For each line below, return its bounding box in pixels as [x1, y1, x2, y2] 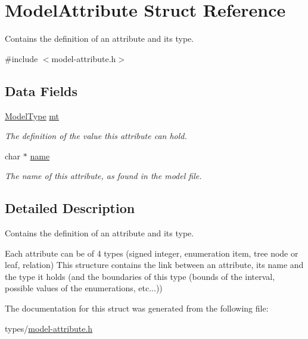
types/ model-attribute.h [5, 322, 93, 334]
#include [5, 52, 38, 64]
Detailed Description [5, 199, 135, 217]
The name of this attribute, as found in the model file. [5, 169, 202, 182]
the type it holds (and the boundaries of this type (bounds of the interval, [5, 270, 275, 282]
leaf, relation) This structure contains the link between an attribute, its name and [5, 258, 304, 271]
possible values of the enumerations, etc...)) [5, 282, 163, 294]
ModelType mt [5, 109, 60, 122]
